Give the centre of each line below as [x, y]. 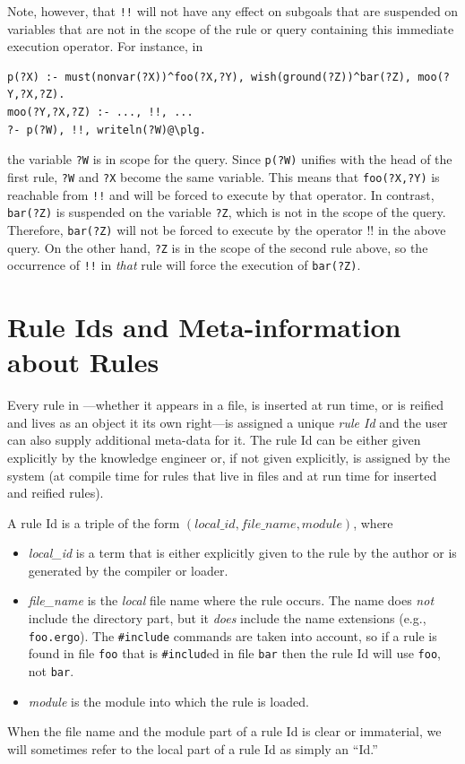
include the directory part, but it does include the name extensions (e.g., [227, 618]
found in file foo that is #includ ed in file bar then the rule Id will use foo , [234, 653]
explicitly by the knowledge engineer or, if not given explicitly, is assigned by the [229, 457]
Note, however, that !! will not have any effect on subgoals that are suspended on [233, 11]
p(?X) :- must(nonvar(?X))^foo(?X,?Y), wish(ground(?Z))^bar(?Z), [210, 77]
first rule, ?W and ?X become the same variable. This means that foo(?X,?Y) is [224, 176]
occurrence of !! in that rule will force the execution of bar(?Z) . [184, 265]
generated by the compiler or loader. [128, 570]
